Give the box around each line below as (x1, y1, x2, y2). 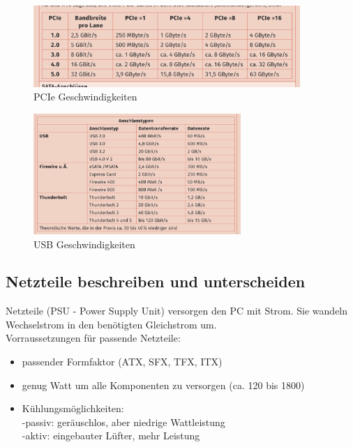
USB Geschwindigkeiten (33, 236, 135, 251)
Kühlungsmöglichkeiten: (22, 401, 124, 416)
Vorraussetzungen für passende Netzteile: (6, 331, 181, 345)
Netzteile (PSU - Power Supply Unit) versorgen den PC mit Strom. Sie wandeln (6, 303, 348, 318)
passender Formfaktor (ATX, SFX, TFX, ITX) (22, 354, 223, 369)
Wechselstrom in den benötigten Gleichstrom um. (6, 317, 217, 331)
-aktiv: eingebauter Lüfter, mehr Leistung (22, 428, 200, 443)
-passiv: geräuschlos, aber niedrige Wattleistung (22, 414, 225, 429)
